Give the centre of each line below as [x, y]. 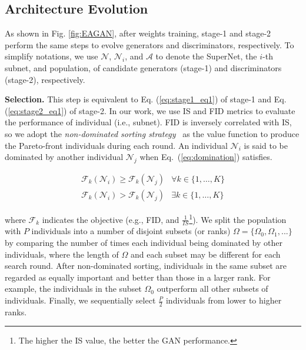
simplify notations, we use [51, 56]
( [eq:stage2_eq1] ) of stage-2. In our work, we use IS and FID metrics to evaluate [150, 110]
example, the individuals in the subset [73, 289]
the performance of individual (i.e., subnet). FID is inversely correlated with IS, [148, 122]
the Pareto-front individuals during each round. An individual [116, 145]
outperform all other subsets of [212, 289]
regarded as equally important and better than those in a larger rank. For [138, 277]
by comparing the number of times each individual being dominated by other [144, 243]
